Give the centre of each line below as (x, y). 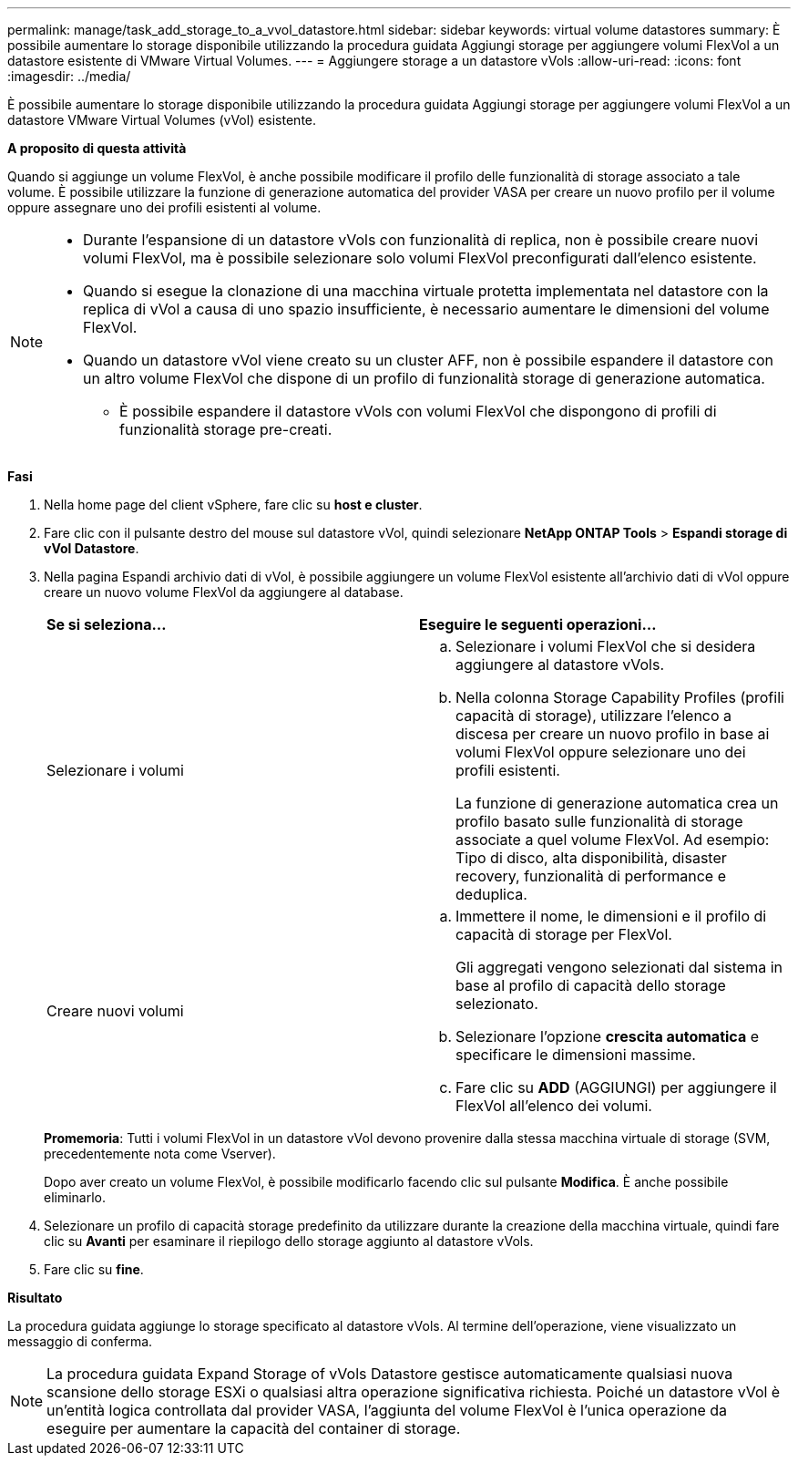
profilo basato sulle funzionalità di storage (599, 821)
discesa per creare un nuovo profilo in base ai (613, 734)
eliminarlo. (75, 1197)
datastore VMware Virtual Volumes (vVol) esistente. (162, 120)
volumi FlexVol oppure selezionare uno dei (601, 752)
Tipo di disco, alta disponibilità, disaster (591, 858)
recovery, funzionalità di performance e (591, 876)
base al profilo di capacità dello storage (591, 985)
